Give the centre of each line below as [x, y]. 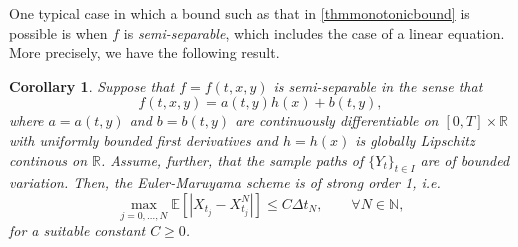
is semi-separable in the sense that [378, 85]
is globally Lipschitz [415, 139]
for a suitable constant [77, 230]
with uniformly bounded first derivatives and [143, 139]
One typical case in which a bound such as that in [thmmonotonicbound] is [239, 13]
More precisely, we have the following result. [144, 52]
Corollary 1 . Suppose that [92, 85]
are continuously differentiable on [337, 120]
